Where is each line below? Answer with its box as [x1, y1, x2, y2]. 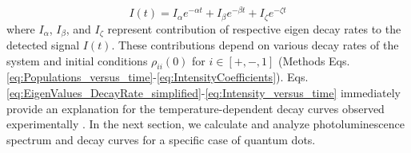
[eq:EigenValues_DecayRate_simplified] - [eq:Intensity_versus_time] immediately [6, 84, 401, 100]
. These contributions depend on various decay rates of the [111, 36, 399, 53]
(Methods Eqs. [278, 52, 350, 69]
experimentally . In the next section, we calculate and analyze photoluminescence [6, 116, 405, 132]
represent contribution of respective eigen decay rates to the [107, 20, 401, 37]
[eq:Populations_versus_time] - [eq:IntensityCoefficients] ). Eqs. [6, 69, 309, 85]
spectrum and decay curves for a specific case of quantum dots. [6, 131, 316, 147]
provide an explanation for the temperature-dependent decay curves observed [6, 100, 385, 116]
